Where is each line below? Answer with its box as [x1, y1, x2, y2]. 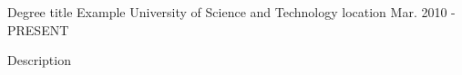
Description [7, 51, 71, 70]
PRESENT [7, 20, 69, 39]
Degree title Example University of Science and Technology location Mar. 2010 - [7, 3, 456, 21]
